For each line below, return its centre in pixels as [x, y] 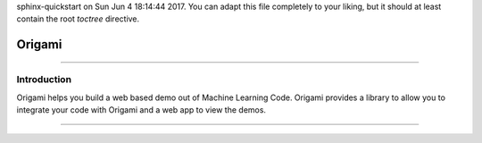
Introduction [44, 80]
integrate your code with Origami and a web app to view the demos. [141, 109]
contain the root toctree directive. [78, 19]
